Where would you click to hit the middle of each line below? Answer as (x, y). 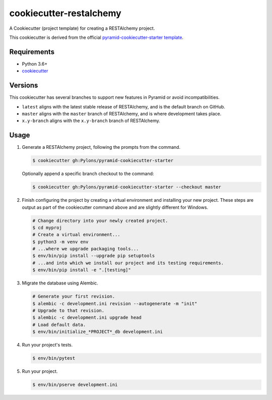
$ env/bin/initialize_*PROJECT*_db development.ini (98, 332)
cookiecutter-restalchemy (65, 13)
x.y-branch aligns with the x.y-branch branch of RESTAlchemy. (91, 121)
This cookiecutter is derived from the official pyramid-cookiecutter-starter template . (96, 37)
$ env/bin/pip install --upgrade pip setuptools (94, 256)
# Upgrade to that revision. (69, 311)
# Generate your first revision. (74, 297)
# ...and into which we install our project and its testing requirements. (128, 263)
